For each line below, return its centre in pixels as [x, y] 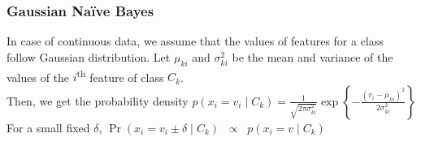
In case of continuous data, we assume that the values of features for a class [195, 41]
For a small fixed [48, 127]
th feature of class [120, 75]
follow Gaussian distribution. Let [89, 56]
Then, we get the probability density [98, 100]
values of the [38, 77]
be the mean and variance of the [312, 56]
